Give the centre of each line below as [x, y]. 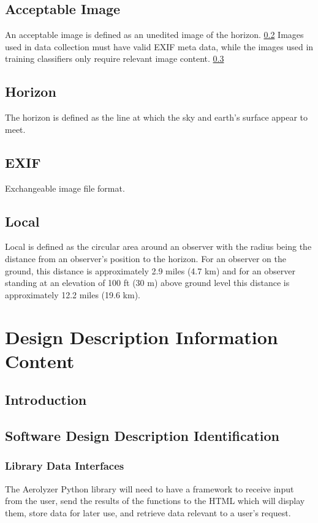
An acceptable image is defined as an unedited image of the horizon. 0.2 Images [154, 35]
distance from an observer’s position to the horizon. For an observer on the [146, 258]
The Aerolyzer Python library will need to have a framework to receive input [150, 488]
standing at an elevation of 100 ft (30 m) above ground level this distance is [147, 283]
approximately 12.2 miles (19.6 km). [73, 294]
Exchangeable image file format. [65, 188]
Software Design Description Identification [142, 436]
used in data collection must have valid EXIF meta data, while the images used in [159, 46]
